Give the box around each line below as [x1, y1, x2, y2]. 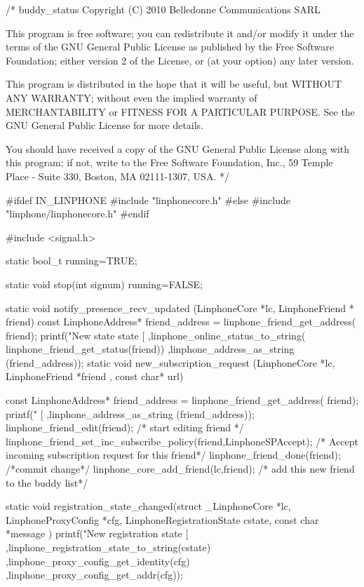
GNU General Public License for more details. [6, 118, 204, 133]
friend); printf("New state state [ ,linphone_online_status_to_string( [6, 328, 306, 342]
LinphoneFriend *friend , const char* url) [6, 369, 184, 384]
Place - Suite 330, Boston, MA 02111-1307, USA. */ [6, 168, 229, 183]
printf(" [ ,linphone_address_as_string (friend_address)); [6, 406, 255, 421]
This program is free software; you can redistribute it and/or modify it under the [6, 25, 354, 40]
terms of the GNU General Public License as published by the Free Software [6, 39, 334, 54]
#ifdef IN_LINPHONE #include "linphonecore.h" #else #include [6, 192, 290, 207]
